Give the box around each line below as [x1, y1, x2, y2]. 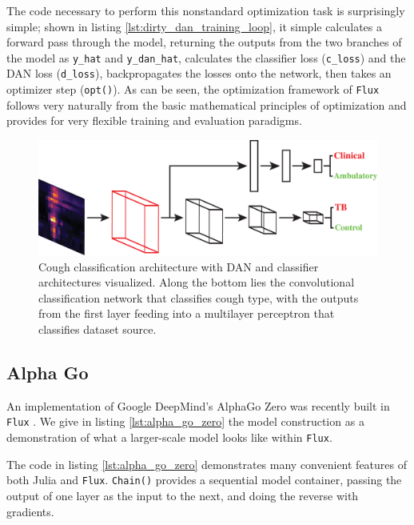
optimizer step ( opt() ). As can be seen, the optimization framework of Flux [6, 81, 380, 98]
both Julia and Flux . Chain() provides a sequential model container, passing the [6, 471, 402, 488]
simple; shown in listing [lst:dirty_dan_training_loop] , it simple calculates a [6, 18, 382, 34]
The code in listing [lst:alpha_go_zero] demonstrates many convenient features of [6, 455, 408, 472]
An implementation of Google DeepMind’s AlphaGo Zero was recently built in [6, 397, 390, 414]
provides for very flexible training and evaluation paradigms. [6, 112, 302, 129]
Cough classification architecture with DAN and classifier [38, 258, 319, 275]
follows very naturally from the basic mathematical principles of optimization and [6, 96, 407, 113]
